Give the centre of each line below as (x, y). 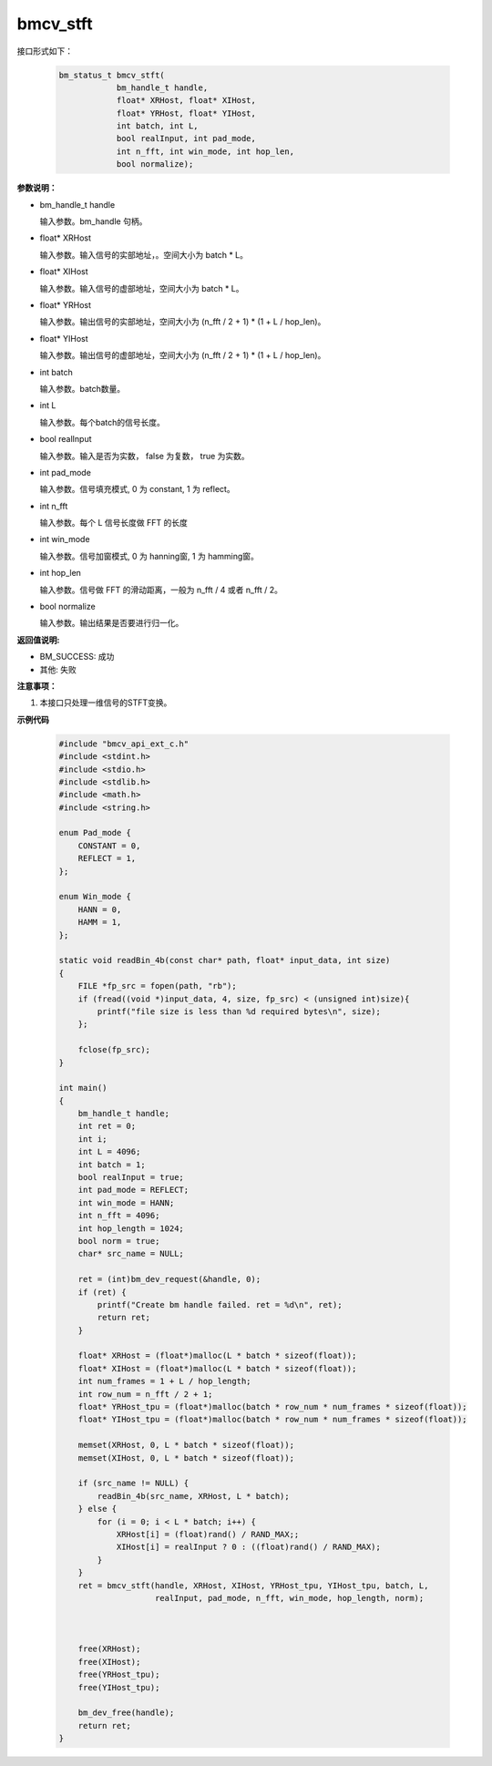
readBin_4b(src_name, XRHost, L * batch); (194, 1496)
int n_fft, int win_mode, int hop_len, (205, 151)
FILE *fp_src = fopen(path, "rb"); (157, 986)
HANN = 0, (100, 909)
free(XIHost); (109, 1662)
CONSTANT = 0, (109, 846)
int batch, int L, (158, 126)
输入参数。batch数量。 (82, 388)
